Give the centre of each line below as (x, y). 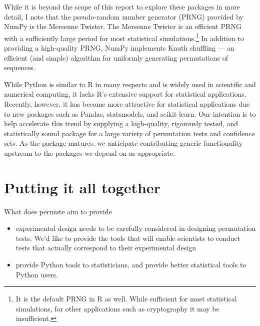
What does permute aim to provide (58, 211)
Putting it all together (82, 187)
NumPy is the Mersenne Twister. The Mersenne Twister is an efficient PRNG (123, 26)
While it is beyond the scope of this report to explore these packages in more (122, 7)
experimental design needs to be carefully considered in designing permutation (136, 228)
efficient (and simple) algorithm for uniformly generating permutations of (116, 57)
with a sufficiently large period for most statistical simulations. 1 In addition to (124, 37)
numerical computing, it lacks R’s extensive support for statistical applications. (125, 94)
